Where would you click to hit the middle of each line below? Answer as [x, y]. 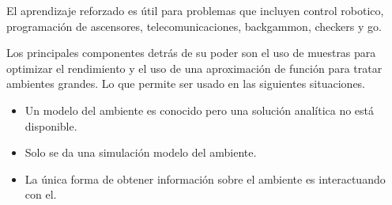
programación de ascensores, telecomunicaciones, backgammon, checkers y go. [194, 26]
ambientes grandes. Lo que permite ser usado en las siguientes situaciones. [186, 84]
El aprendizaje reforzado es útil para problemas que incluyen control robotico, [195, 10]
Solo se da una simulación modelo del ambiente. [141, 152]
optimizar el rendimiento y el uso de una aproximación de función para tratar [194, 68]
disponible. [51, 125]
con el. [41, 194]
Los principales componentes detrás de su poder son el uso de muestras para [191, 53]
